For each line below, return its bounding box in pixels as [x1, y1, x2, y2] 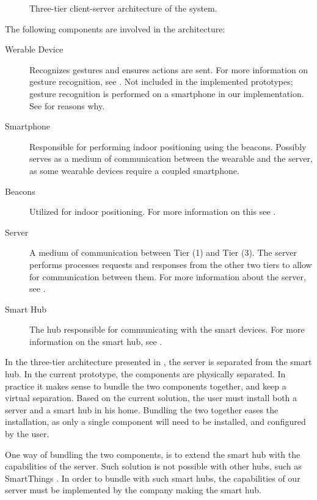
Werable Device [5, 43, 64, 56]
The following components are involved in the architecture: [5, 22, 225, 35]
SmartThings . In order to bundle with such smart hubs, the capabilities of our [5, 471, 301, 484]
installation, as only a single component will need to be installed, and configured [5, 415, 306, 428]
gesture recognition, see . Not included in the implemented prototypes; [29, 75, 293, 88]
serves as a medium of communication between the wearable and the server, [29, 152, 313, 165]
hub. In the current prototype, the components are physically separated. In [5, 368, 286, 380]
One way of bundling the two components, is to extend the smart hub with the [5, 447, 301, 460]
